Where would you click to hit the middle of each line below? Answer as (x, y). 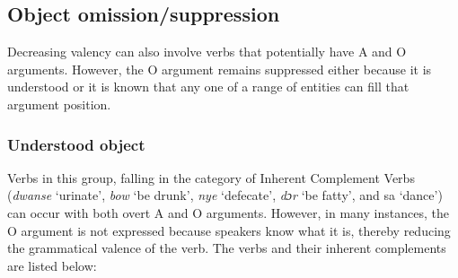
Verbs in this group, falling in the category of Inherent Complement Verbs (211, 177)
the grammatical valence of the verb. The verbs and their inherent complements (227, 248)
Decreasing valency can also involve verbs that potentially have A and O (207, 52)
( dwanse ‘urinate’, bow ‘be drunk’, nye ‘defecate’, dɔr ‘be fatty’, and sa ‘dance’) (225, 195)
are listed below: (52, 265)
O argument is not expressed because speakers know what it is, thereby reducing (229, 230)
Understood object (76, 144)
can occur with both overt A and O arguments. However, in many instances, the (228, 212)
